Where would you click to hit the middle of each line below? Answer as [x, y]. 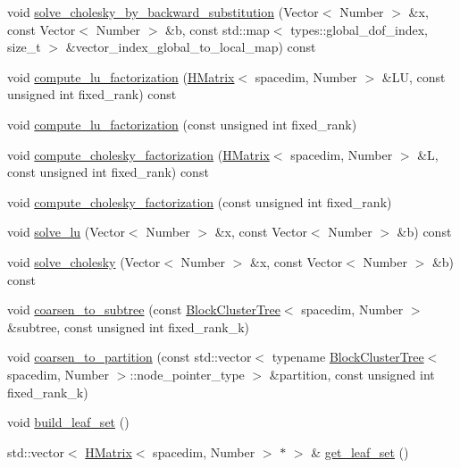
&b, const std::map [217, 29]
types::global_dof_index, [359, 29]
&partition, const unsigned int [352, 374]
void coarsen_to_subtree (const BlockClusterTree [144, 309]
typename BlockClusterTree [348, 357]
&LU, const [414, 76]
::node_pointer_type [187, 374]
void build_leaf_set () [68, 422]
